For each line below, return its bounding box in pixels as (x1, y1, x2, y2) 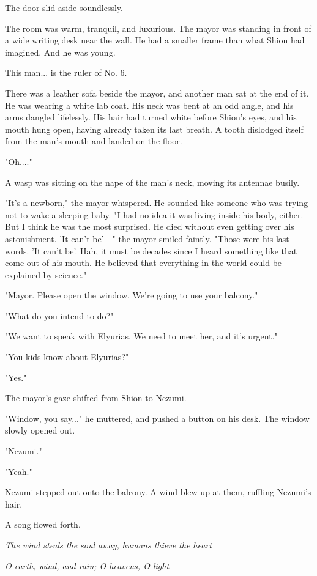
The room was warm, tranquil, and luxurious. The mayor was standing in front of (5, 21, 311, 34)
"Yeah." (5, 465, 32, 478)
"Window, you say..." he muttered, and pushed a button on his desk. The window (5, 412, 310, 424)
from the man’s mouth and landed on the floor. (5, 135, 182, 147)
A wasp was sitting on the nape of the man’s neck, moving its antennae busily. (5, 175, 300, 188)
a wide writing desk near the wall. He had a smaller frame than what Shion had (5, 34, 305, 46)
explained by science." (5, 268, 87, 281)
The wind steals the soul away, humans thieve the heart (5, 539, 212, 551)
